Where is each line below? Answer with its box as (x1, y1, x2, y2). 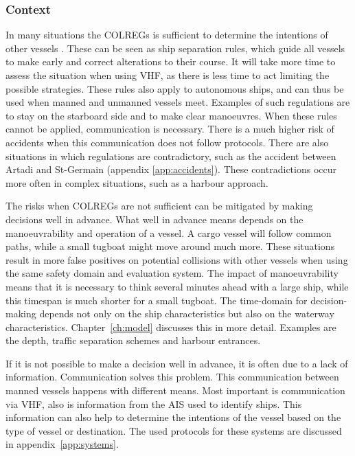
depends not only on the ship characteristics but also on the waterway (39, 306, 334, 321)
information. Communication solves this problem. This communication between (5, 369, 339, 384)
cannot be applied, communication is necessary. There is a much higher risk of (5, 122, 334, 136)
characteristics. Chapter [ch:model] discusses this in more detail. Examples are (5, 319, 336, 334)
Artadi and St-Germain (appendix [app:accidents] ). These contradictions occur (5, 162, 336, 176)
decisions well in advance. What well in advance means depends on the (5, 212, 304, 226)
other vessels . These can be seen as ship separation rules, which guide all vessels (5, 41, 345, 55)
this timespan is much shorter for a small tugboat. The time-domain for (5, 293, 308, 307)
